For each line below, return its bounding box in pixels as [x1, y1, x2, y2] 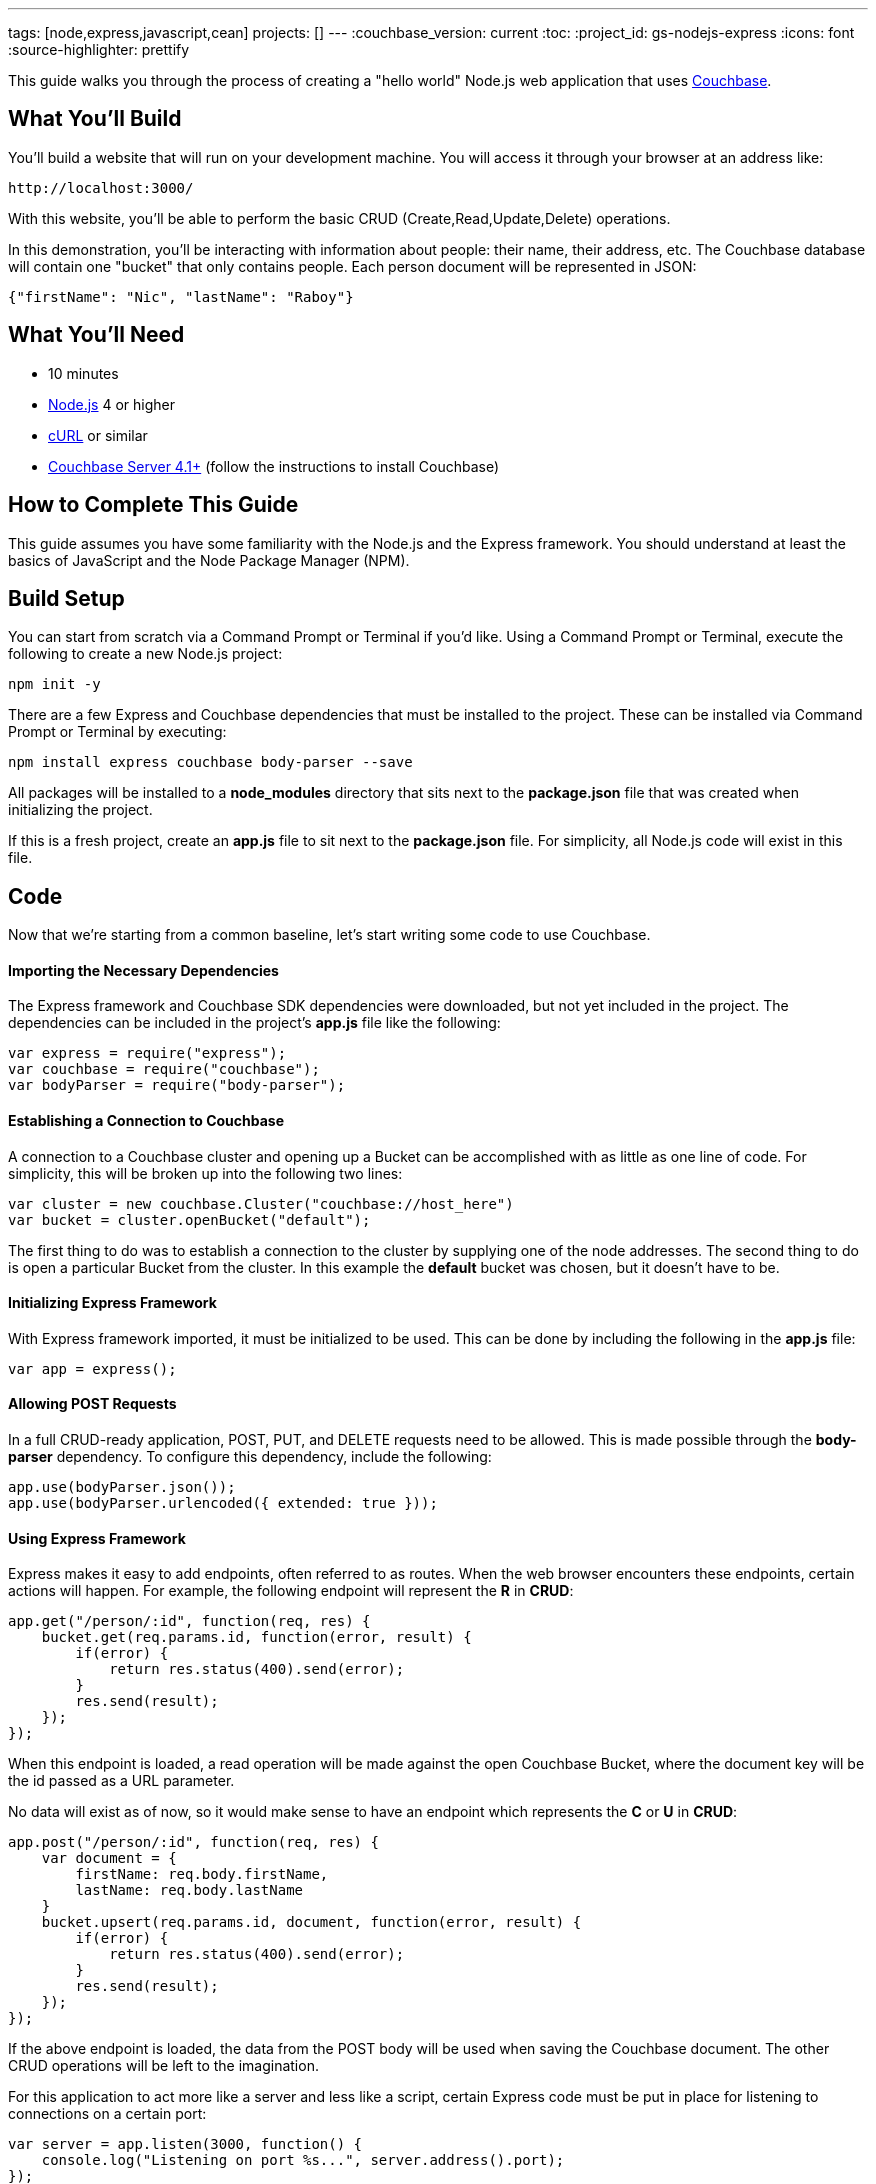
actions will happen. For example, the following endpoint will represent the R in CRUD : [8, 1582, 574, 1600]
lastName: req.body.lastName [75, 1882, 304, 1899]
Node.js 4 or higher [48, 395, 175, 413]
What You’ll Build [8, 106, 182, 132]
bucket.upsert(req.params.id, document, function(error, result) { [41, 1914, 582, 1931]
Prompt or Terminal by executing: [8, 723, 227, 741]
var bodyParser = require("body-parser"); [8, 1077, 346, 1094]
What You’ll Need [8, 322, 185, 348]
